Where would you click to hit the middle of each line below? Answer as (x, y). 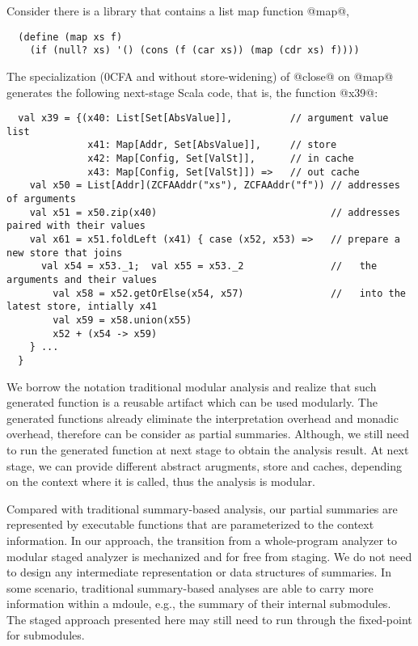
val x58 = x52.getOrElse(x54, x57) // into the (229, 293)
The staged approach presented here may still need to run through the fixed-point (209, 619)
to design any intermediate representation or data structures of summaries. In (199, 572)
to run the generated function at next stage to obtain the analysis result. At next (208, 449)
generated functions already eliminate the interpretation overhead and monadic (203, 418)
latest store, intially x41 (82, 307)
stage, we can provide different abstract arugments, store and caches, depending (204, 465)
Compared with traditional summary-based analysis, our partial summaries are (202, 508)
